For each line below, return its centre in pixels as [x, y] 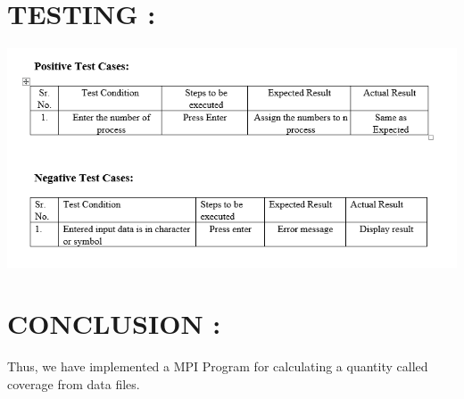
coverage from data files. [74, 384]
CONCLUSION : [114, 324]
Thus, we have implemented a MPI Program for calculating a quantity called [218, 366]
